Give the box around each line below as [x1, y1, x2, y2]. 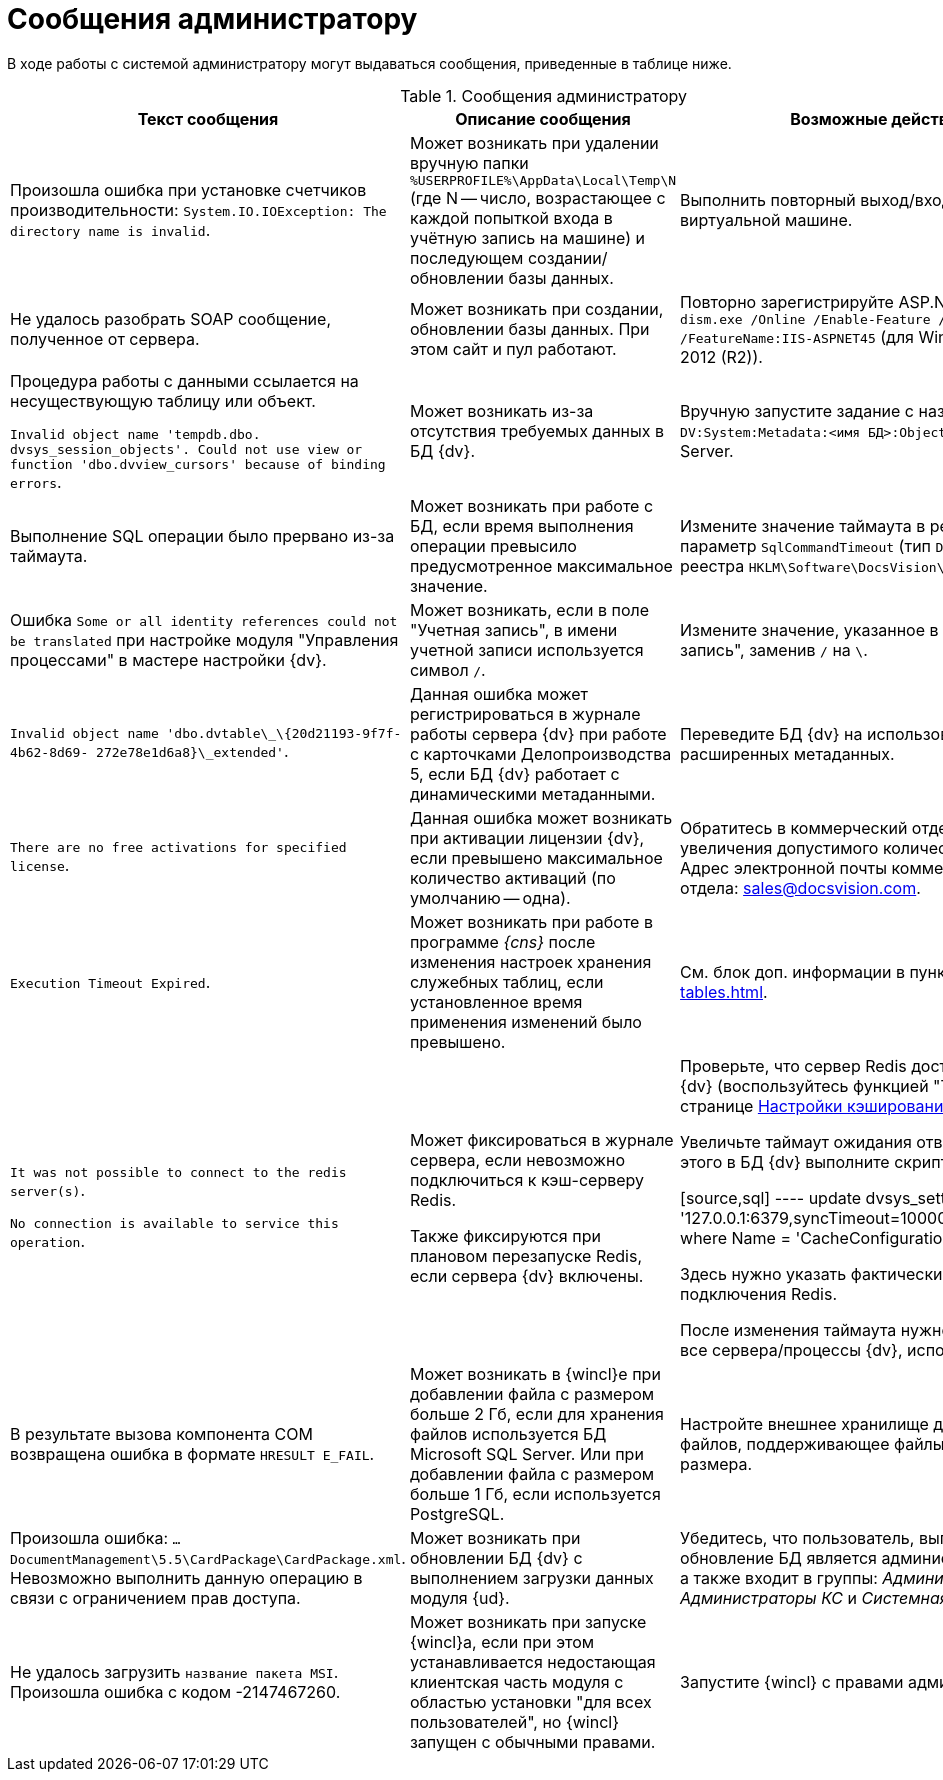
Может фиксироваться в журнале [409, 1129, 674, 1150]
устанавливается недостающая [409, 1651, 656, 1672]
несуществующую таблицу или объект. [10, 390, 316, 411]
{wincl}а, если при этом [409, 1631, 595, 1652]
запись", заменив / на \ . [680, 639, 868, 660]
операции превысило [409, 535, 577, 556]
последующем [409, 247, 524, 268]
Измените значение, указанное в [680, 619, 939, 640]
